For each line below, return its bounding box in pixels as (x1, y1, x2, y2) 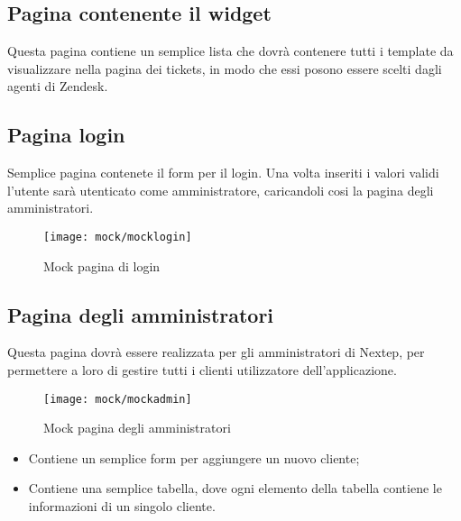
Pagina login (7, 121, 125, 149)
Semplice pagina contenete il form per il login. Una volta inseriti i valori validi (7, 163, 439, 182)
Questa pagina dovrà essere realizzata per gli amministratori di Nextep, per (7, 343, 425, 361)
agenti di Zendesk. (7, 77, 108, 96)
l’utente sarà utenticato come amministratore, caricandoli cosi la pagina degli (7, 180, 434, 199)
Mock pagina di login (43, 256, 161, 275)
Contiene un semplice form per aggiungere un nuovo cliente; (28, 448, 360, 467)
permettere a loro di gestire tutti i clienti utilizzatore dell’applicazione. (7, 361, 397, 379)
